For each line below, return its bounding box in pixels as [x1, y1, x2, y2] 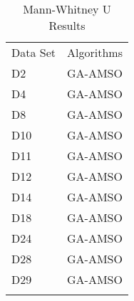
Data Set [11, 44, 56, 60]
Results [48, 17, 86, 33]
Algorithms [67, 44, 123, 60]
